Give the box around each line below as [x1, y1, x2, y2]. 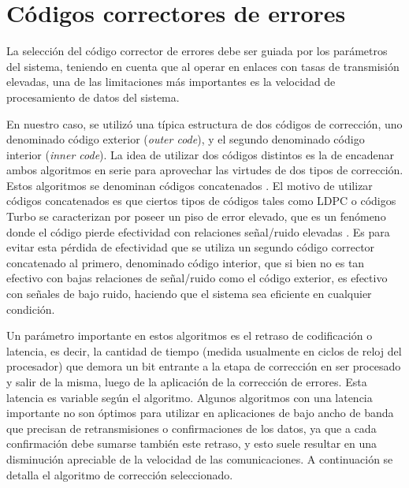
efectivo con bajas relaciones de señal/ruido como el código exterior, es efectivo [6, 270, 388, 286]
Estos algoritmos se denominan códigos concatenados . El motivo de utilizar [6, 177, 373, 193]
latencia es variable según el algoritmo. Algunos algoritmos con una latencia [6, 389, 373, 405]
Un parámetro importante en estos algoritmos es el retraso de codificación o [6, 327, 373, 344]
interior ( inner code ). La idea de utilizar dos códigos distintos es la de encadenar [6, 146, 395, 162]
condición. [6, 300, 55, 317]
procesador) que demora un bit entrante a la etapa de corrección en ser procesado [6, 358, 401, 374]
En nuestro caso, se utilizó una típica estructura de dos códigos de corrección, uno [6, 115, 403, 132]
